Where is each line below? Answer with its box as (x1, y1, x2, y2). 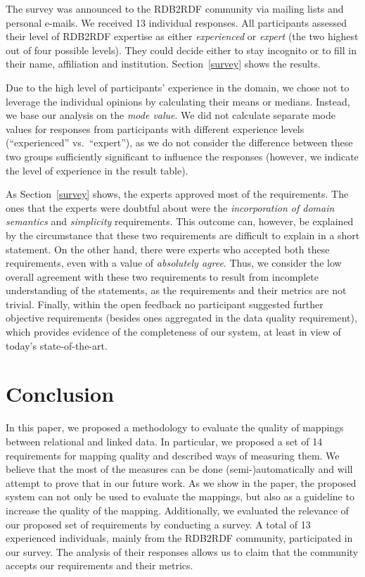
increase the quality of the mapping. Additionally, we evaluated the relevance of (6, 502, 349, 517)
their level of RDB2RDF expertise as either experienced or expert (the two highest (6, 29, 359, 44)
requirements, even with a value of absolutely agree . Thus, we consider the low (6, 255, 342, 270)
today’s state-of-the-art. (6, 338, 108, 353)
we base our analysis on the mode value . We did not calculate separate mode (6, 108, 335, 122)
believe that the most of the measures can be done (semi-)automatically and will (6, 462, 353, 476)
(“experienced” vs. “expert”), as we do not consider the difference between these (6, 135, 353, 150)
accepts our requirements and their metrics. (6, 558, 193, 573)
